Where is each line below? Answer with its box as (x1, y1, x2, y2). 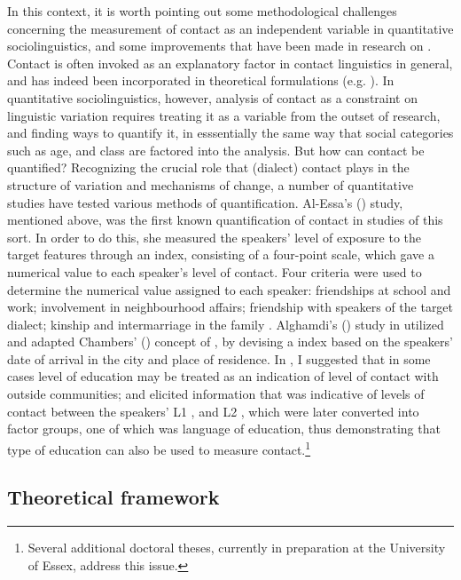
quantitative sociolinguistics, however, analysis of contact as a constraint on (7, 88, 418, 107)
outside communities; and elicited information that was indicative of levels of (7, 385, 425, 403)
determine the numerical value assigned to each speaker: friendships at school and (7, 280, 451, 298)
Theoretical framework (7, 483, 220, 511)
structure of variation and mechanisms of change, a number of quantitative (7, 175, 414, 194)
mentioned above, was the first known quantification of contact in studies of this (7, 211, 443, 229)
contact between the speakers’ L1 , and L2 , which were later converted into (7, 401, 419, 420)
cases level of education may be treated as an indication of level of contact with (7, 367, 439, 385)
